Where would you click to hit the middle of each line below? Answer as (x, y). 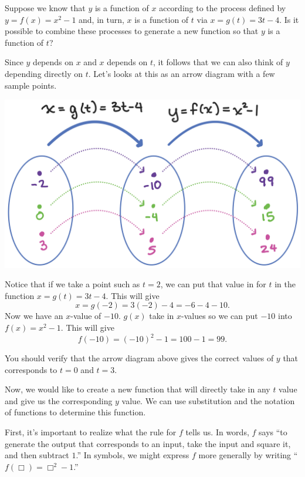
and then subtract (37, 455)
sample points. (31, 85)
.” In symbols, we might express (133, 455)
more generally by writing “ (248, 455)
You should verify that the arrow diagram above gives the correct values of (139, 358)
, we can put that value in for (213, 284)
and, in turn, (101, 19)
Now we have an (34, 316)
